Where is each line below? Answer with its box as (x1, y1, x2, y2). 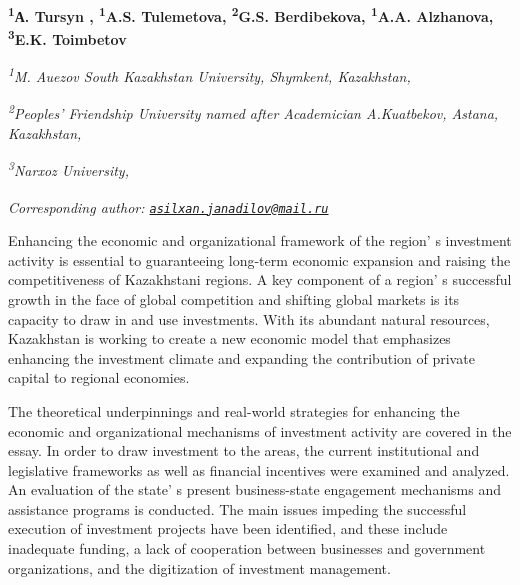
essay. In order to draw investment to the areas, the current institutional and (8, 440, 480, 461)
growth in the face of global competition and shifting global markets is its (8, 288, 460, 309)
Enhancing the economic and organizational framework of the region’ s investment (8, 230, 512, 251)
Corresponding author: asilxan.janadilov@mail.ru (8, 196, 329, 217)
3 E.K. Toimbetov (8, 26, 127, 49)
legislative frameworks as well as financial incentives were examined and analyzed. (8, 459, 510, 480)
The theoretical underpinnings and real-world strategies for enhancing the (8, 400, 460, 421)
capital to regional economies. (8, 367, 190, 388)
